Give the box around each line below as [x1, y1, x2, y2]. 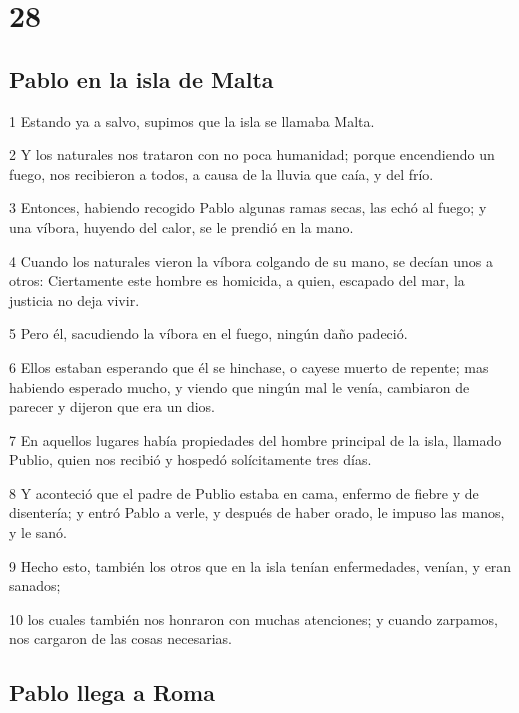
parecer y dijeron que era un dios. [9, 396, 215, 417]
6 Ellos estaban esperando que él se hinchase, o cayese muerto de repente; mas [9, 356, 489, 377]
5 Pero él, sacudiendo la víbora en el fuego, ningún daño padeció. [9, 323, 408, 344]
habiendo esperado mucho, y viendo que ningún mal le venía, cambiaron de [9, 376, 470, 397]
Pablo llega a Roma [9, 677, 215, 708]
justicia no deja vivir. [9, 289, 140, 310]
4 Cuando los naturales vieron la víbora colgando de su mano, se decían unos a [9, 250, 493, 271]
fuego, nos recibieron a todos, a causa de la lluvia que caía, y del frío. [9, 163, 434, 184]
